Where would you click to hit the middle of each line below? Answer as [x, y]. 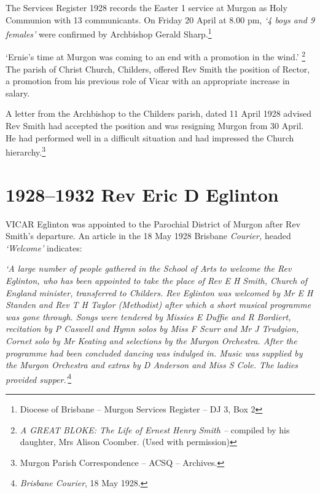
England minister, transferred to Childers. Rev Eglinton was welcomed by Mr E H [159, 292]
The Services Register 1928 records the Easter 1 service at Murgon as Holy [146, 7]
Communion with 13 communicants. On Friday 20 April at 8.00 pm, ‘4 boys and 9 [160, 19]
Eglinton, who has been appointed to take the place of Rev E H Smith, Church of [156, 280]
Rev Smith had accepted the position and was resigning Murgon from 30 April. [155, 126]
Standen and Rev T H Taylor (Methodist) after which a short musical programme [158, 305]
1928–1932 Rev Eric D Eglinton [142, 194]
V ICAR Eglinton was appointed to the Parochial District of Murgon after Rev [153, 223]
